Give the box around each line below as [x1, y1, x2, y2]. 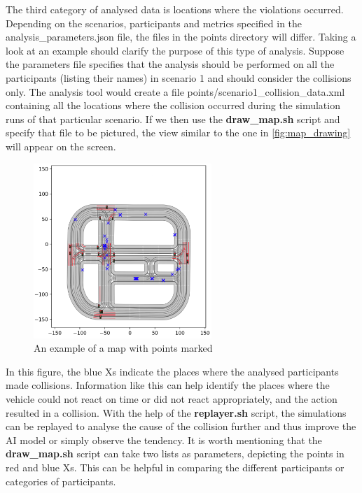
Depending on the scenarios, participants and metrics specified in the [6, 15, 302, 30]
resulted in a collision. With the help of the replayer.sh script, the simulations [6, 405, 347, 420]
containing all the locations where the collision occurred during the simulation [6, 98, 340, 113]
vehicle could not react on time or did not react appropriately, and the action [6, 391, 337, 406]
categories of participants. [6, 473, 116, 488]
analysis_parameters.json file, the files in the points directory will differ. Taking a [6, 29, 356, 44]
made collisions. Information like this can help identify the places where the [6, 378, 330, 392]
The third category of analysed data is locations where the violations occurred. [6, 2, 344, 16]
